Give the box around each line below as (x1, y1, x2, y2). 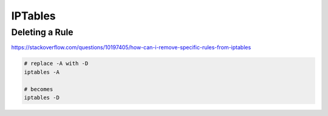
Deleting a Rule (11, 27, 73, 38)
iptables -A (24, 69, 60, 75)
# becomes (24, 86, 53, 92)
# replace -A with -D (24, 60, 89, 67)
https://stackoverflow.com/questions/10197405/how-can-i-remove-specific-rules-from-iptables (11, 44, 251, 51)
